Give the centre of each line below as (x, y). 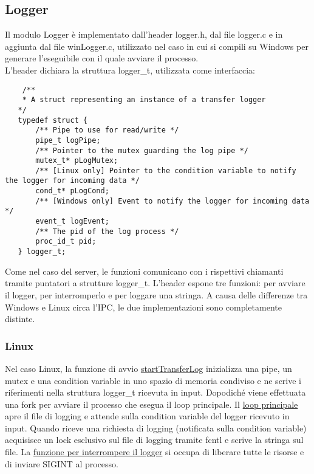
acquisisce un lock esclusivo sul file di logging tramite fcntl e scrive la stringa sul (154, 440)
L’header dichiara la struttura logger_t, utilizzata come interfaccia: (130, 70)
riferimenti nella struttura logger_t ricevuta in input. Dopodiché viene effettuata (155, 392)
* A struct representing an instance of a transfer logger (144, 100)
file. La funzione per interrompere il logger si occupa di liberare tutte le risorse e (155, 452)
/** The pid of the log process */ (107, 231)
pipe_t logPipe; (68, 140)
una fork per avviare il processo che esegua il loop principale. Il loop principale (152, 404)
